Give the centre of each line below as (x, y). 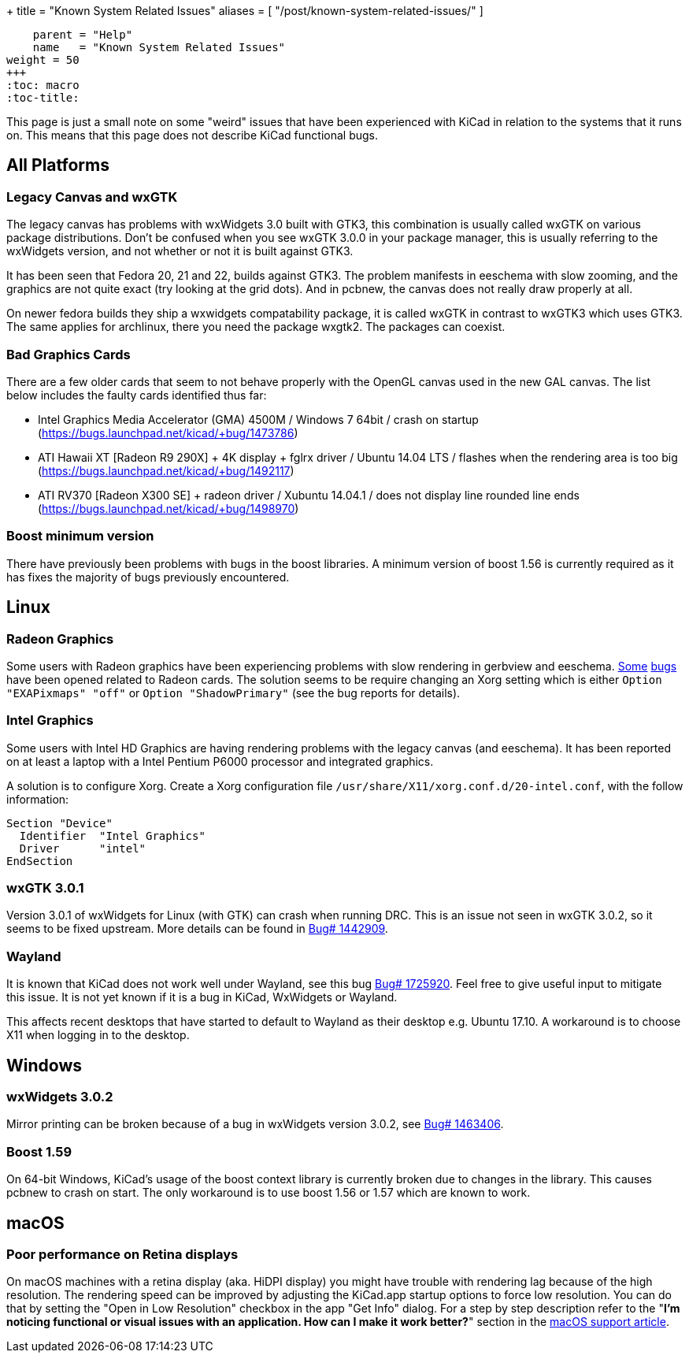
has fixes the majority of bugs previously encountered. (148, 577)
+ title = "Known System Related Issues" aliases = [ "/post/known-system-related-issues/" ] (245, 11)
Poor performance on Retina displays (122, 1254)
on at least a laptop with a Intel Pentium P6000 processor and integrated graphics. (220, 761)
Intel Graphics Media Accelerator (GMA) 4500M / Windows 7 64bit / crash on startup (258, 419)
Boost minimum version (80, 536)
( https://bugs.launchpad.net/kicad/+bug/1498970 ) (169, 508)
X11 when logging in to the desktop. (98, 1035)
